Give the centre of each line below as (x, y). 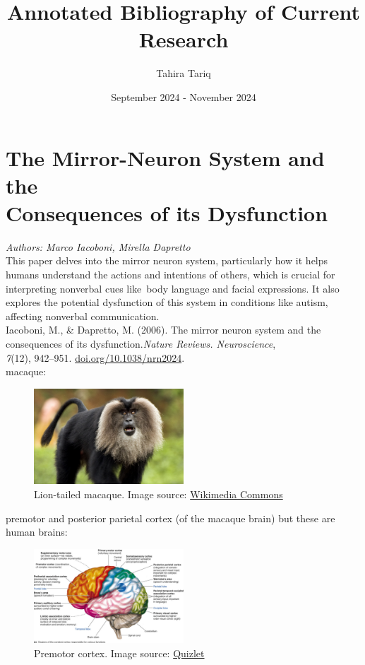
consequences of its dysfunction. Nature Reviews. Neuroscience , (141, 343)
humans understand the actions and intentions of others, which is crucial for (170, 274)
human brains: (37, 532)
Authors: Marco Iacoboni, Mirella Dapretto (98, 246)
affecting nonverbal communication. (83, 316)
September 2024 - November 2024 (184, 96)
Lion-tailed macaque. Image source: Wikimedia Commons (158, 494)
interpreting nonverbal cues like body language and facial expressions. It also (173, 288)
